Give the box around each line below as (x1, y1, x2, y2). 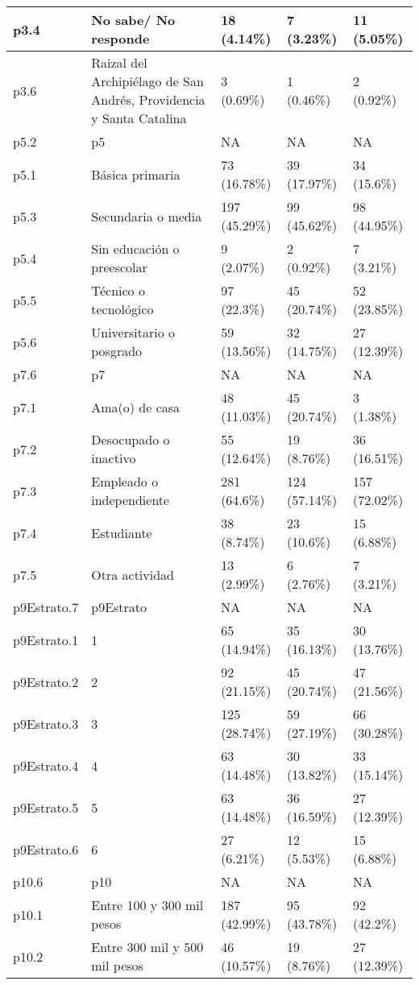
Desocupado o (91, 430, 170, 449)
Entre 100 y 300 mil (91, 896, 204, 914)
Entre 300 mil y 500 (91, 937, 204, 956)
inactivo (91, 449, 136, 467)
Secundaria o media (91, 206, 202, 226)
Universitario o (91, 323, 176, 341)
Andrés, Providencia (91, 90, 205, 109)
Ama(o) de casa (91, 397, 180, 416)
